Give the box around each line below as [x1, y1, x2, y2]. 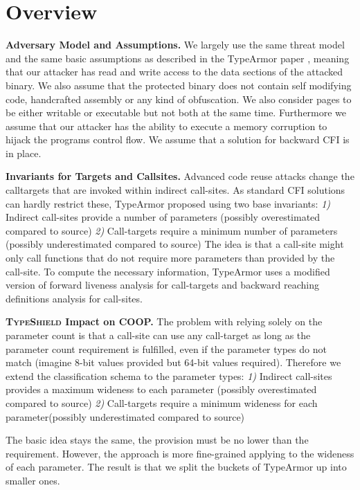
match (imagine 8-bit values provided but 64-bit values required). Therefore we [6, 355, 341, 370]
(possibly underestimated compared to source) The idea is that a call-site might [6, 237, 344, 251]
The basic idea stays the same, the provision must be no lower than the [6, 433, 309, 447]
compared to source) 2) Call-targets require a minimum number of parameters [6, 223, 338, 237]
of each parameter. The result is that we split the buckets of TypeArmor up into [6, 460, 347, 474]
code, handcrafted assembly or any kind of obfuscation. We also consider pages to [6, 91, 352, 106]
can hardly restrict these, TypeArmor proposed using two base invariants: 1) [6, 196, 331, 210]
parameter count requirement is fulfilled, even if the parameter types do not [6, 341, 327, 356]
